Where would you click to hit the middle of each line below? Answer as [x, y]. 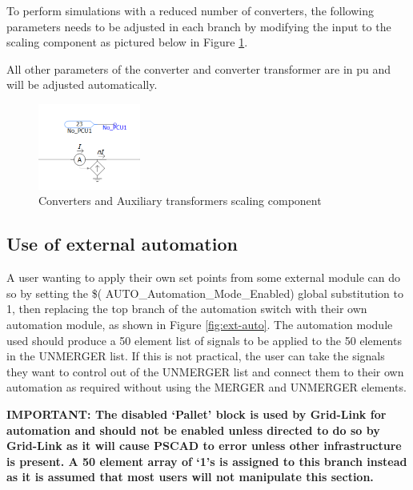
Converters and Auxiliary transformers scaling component [180, 201]
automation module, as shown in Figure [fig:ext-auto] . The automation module [200, 325]
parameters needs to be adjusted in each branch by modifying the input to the [199, 26]
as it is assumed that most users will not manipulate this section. [190, 477]
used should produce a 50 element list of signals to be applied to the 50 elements [204, 340]
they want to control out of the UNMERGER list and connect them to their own [205, 371]
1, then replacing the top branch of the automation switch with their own [187, 309]
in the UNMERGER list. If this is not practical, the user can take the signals [196, 356]
